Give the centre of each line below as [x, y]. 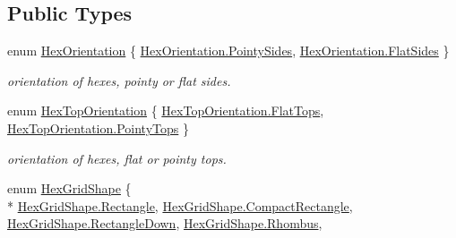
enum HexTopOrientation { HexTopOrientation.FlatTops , [166, 110]
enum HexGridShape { [69, 188]
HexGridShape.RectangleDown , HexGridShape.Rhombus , [165, 223]
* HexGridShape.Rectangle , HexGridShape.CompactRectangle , [180, 205]
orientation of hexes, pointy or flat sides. [119, 80]
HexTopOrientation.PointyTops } [98, 127]
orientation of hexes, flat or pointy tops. [117, 158]
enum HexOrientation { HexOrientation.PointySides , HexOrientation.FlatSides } [228, 51]
